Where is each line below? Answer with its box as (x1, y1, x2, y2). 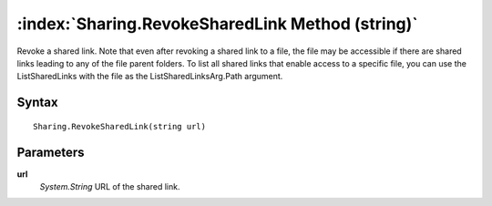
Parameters (16, 144, 85, 160)
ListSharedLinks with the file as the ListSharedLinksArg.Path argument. (16, 71, 283, 82)
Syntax (16, 95, 58, 110)
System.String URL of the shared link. (39, 181, 180, 192)
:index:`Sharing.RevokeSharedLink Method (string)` (16, 14, 418, 34)
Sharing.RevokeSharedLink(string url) (33, 121, 207, 131)
